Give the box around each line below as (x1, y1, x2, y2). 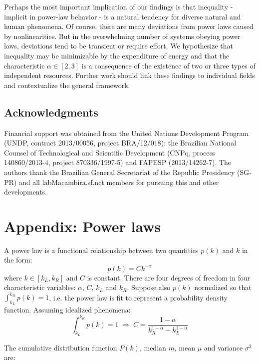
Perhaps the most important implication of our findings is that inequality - (4, 1, 233, 11)
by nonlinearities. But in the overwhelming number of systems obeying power (4, 30, 241, 41)
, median (139, 342, 166, 352)
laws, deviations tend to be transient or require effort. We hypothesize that (4, 40, 234, 51)
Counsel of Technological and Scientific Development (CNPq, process (4, 147, 215, 157)
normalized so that (194, 282, 252, 292)
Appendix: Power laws (4, 215, 161, 236)
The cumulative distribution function (4, 342, 117, 352)
